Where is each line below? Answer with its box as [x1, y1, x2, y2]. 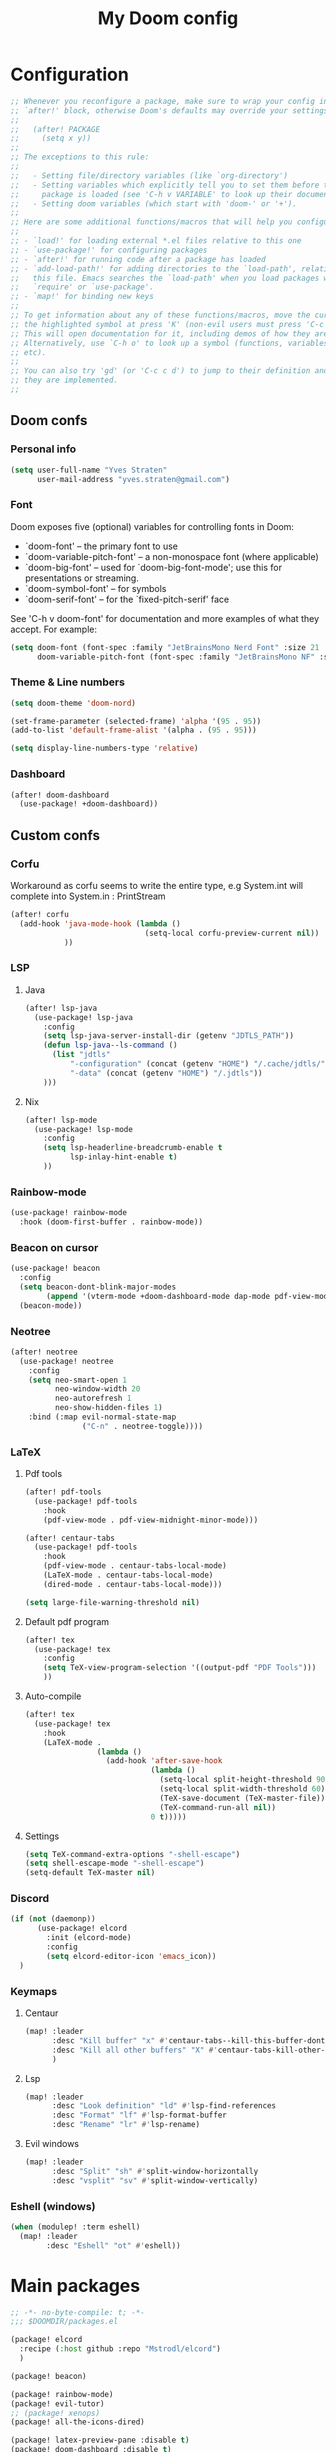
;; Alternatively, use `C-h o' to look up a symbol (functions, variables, [10, 338, 333, 348]
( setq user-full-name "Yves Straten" [10, 465, 168, 475]
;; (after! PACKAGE [10, 124, 101, 134]
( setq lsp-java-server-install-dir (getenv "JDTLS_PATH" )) [43, 1031, 295, 1041]
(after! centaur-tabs [24, 1533, 115, 1543]
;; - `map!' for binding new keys [10, 292, 155, 302]
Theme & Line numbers [10, 675, 125, 689]
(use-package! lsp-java [34, 1012, 133, 1022]
